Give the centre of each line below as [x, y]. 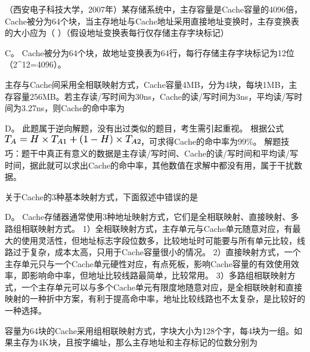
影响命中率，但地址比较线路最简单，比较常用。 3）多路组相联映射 [158, 275]
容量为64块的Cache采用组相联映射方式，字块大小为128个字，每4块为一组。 [149, 330]
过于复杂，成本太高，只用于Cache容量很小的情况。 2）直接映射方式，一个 [157, 252]
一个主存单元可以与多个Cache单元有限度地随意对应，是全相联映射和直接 [162, 287]
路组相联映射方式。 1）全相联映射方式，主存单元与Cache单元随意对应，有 [149, 228]
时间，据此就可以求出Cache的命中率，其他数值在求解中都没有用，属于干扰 [149, 165]
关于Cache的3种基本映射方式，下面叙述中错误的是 [101, 196]
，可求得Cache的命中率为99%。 [201, 141]
